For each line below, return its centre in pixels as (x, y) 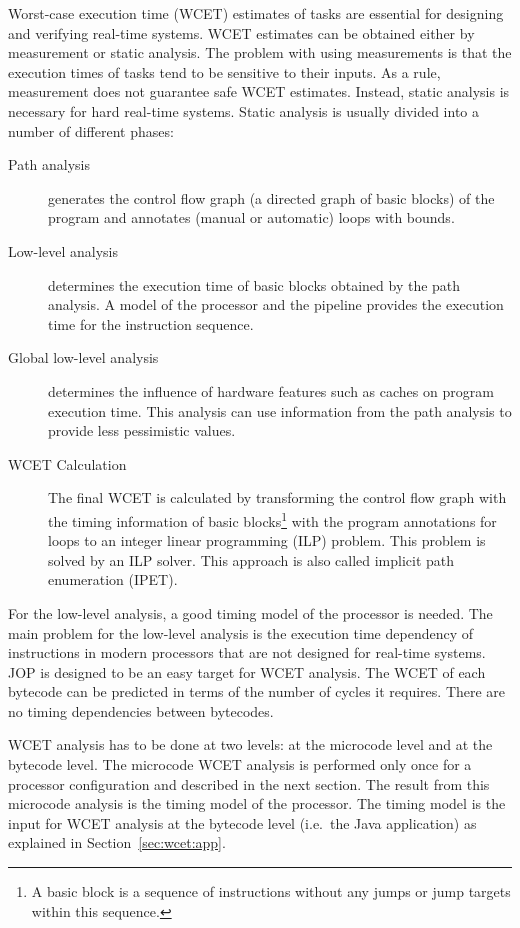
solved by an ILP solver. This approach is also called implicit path (251, 559)
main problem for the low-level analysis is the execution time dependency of (241, 632)
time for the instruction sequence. (151, 323)
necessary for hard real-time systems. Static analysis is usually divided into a (244, 110)
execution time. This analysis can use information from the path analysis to (280, 410)
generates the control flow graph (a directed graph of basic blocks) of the (271, 197)
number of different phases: (91, 130)
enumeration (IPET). (113, 579)
